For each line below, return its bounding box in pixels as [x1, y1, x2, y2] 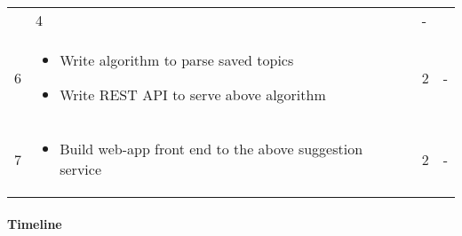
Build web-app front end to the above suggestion [60, 138, 363, 159]
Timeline [7, 214, 62, 232]
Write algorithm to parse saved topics [60, 50, 294, 70]
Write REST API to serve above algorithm [60, 84, 326, 105]
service [60, 159, 101, 179]
